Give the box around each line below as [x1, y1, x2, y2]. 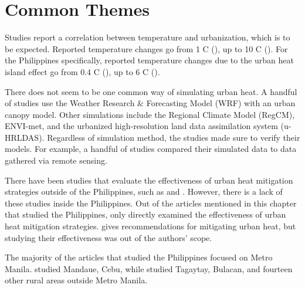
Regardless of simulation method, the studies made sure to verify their [47, 131, 300, 143]
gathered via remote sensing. [5, 154, 107, 167]
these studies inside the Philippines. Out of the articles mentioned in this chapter [5, 196, 297, 209]
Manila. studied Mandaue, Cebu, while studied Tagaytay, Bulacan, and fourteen [5, 262, 293, 275]
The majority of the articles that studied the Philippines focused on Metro [5, 251, 273, 263]
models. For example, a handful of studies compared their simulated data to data [5, 143, 297, 155]
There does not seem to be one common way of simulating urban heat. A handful [5, 85, 297, 97]
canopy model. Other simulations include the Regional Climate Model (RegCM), [5, 108, 295, 120]
